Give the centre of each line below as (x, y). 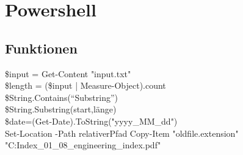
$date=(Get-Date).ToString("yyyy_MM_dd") (91, 121)
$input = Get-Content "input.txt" (68, 73)
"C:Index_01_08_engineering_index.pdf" (83, 145)
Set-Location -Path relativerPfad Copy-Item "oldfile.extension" (122, 133)
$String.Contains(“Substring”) (62, 97)
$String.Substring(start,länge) (61, 109)
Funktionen (41, 48)
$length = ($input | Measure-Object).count (85, 85)
